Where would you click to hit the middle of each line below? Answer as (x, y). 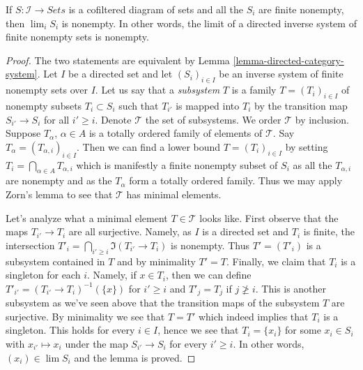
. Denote (113, 119)
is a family (254, 90)
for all (56, 119)
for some (303, 330)
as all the (312, 164)
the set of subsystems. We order (213, 119)
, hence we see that (198, 330)
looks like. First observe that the (269, 217)
